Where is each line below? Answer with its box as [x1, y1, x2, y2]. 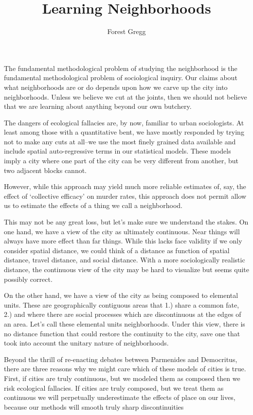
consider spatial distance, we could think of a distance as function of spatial [4, 245, 230, 255]
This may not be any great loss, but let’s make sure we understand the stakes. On [4, 217, 249, 227]
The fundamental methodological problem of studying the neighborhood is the [4, 63, 237, 73]
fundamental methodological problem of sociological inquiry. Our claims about [4, 72, 237, 83]
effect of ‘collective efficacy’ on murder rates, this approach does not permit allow [4, 190, 247, 201]
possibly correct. [4, 274, 53, 284]
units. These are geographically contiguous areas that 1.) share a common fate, [4, 299, 239, 310]
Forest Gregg [107, 26, 146, 36]
